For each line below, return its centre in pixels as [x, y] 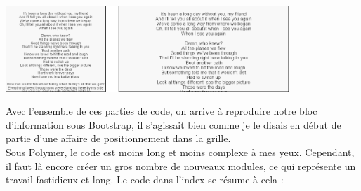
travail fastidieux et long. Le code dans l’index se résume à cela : [145, 179]
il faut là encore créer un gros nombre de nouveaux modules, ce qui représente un [181, 165]
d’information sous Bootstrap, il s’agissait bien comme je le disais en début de [173, 124]
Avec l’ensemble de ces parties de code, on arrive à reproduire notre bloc [162, 111]
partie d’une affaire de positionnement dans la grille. [118, 138]
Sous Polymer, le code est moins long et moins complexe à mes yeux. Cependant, [180, 151]
